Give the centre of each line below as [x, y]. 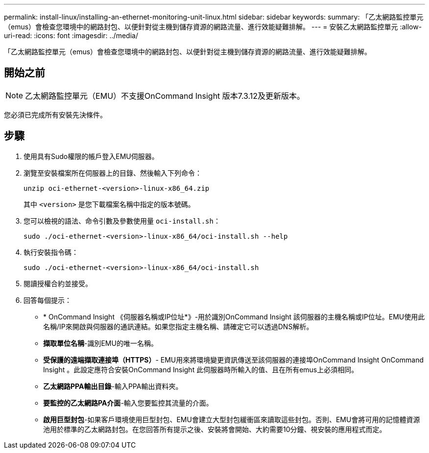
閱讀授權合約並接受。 [58, 283]
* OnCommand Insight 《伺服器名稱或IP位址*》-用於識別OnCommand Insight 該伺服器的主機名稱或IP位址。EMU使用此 [234, 317]
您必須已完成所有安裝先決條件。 [55, 114]
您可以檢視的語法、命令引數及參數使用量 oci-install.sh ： [122, 221]
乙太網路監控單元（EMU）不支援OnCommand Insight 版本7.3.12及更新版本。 [165, 96]
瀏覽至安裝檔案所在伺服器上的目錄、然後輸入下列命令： [113, 173]
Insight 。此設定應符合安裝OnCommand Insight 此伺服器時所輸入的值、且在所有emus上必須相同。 [201, 369]
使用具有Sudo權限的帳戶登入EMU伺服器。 [91, 156]
